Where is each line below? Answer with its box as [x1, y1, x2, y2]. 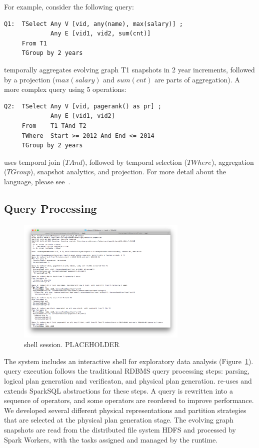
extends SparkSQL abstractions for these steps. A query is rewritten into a [4, 385, 233, 396]
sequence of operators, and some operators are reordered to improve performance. [4, 395, 254, 406]
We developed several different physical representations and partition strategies [4, 405, 246, 415]
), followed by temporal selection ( [82, 156, 187, 167]
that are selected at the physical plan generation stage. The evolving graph [4, 415, 233, 425]
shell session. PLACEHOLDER [24, 339, 119, 350]
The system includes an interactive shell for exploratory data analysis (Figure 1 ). [4, 356, 253, 366]
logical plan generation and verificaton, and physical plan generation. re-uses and [4, 375, 252, 386]
